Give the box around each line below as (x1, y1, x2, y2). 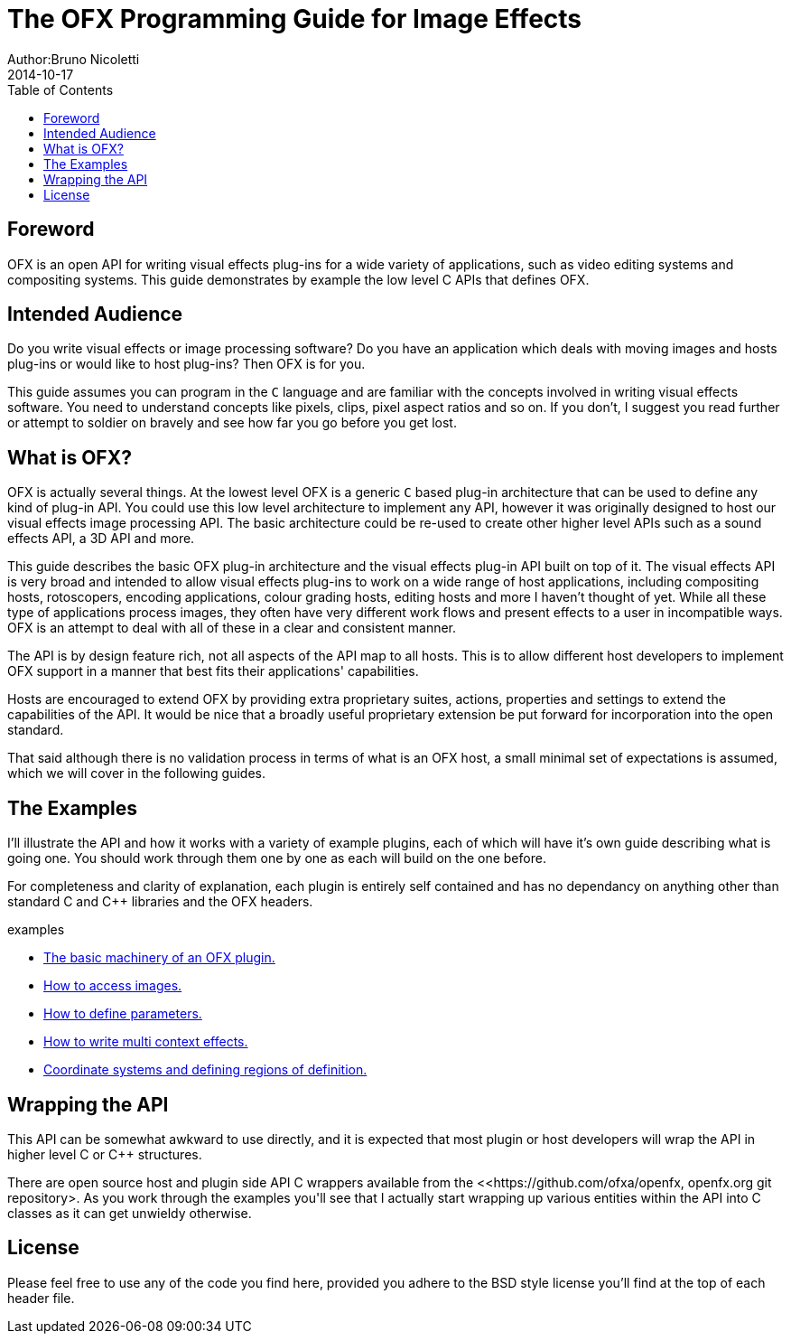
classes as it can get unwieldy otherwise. (7, 1205, 252, 1221)
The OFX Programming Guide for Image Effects (7, 4, 582, 34)
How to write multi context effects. (43, 1034, 248, 1050)
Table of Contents (7, 81, 114, 98)
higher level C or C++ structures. (7, 1146, 202, 1162)
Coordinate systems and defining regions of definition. (43, 1062, 368, 1078)
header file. (7, 1289, 75, 1306)
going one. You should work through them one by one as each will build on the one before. (7, 850, 546, 867)
